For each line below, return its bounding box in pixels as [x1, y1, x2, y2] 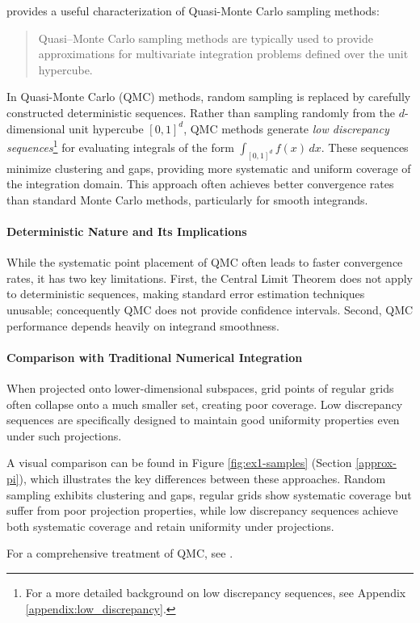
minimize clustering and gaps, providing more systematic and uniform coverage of [6, 159, 411, 176]
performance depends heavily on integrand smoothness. [6, 317, 280, 334]
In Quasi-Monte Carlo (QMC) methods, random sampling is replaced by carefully [6, 88, 411, 105]
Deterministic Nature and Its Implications [6, 223, 247, 240]
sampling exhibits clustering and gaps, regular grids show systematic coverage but [6, 486, 412, 503]
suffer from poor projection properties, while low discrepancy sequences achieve [6, 502, 398, 519]
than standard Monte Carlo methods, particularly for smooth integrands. [6, 191, 368, 208]
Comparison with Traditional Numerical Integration [6, 348, 303, 365]
